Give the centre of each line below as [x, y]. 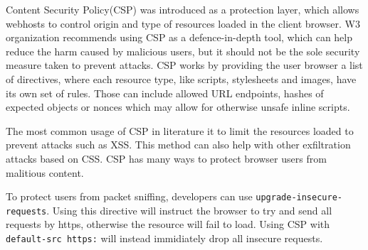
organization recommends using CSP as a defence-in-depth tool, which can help [179, 37]
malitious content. [45, 172]
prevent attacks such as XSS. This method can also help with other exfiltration [178, 145]
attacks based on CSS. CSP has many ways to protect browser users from [166, 158]
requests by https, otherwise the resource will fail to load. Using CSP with [168, 224]
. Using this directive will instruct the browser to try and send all [189, 210]
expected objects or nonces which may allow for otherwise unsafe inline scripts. [178, 107]
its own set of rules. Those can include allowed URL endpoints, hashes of [165, 93]
